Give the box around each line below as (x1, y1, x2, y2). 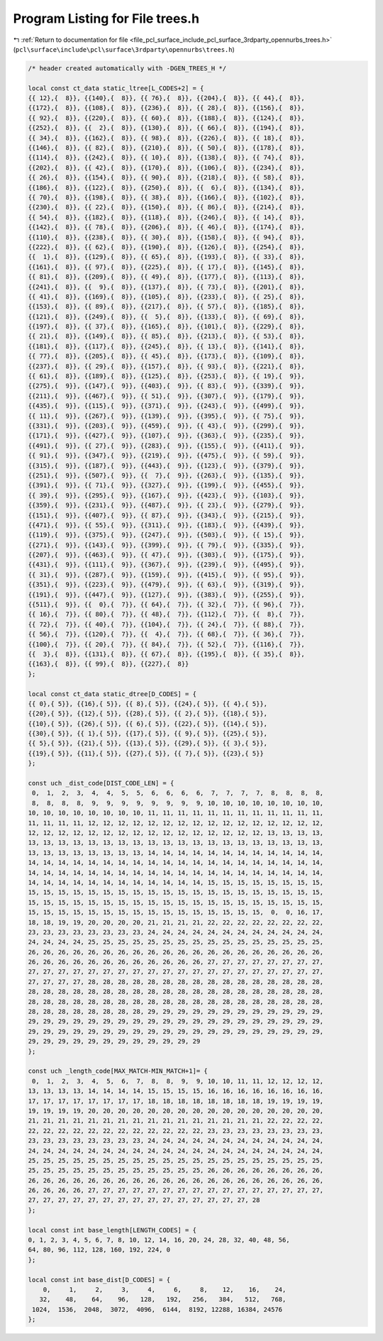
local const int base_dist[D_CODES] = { (28, 1276, 170, 1284)
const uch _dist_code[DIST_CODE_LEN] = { (28, 779, 174, 788)
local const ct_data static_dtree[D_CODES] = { (28, 690, 196, 698)
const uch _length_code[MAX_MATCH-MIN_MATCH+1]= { (28, 1067, 209, 1075)
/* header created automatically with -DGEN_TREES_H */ (28, 64, 227, 72)
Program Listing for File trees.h (13, 11, 200, 26)
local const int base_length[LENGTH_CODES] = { (28, 1226, 196, 1234)
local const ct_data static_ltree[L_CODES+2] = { (28, 84, 204, 92)
